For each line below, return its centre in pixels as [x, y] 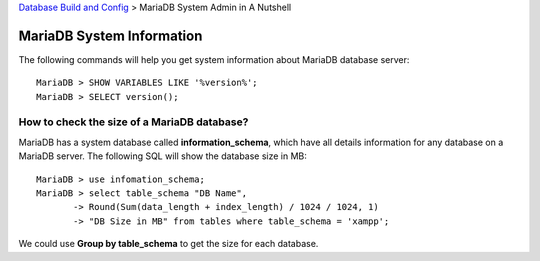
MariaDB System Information [110, 35]
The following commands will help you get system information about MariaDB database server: [214, 59]
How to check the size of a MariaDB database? [133, 122]
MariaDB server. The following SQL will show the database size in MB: [162, 156]
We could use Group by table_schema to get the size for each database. [168, 244]
